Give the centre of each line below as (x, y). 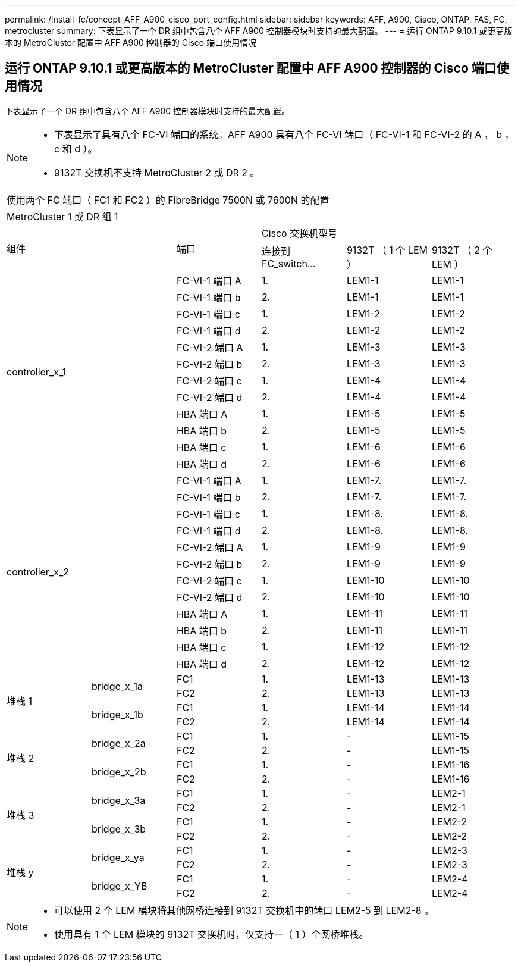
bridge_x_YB (119, 886)
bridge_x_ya (118, 857)
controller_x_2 (38, 572)
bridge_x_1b (117, 714)
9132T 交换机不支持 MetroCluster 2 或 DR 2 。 (157, 172)
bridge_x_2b (119, 772)
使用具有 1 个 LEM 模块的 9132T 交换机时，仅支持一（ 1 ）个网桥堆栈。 (211, 934)
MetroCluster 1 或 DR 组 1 (62, 216)
